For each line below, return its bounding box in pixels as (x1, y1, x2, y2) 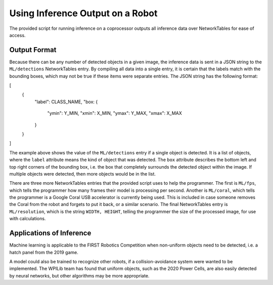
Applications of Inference (9, 229, 92, 237)
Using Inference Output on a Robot (9, 8, 158, 19)
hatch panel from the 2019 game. (9, 249, 78, 255)
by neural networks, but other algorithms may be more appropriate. (9, 272, 150, 278)
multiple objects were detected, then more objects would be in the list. (9, 171, 156, 177)
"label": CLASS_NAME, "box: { (34, 99, 98, 105)
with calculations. (9, 216, 46, 222)
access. (9, 32, 26, 38)
